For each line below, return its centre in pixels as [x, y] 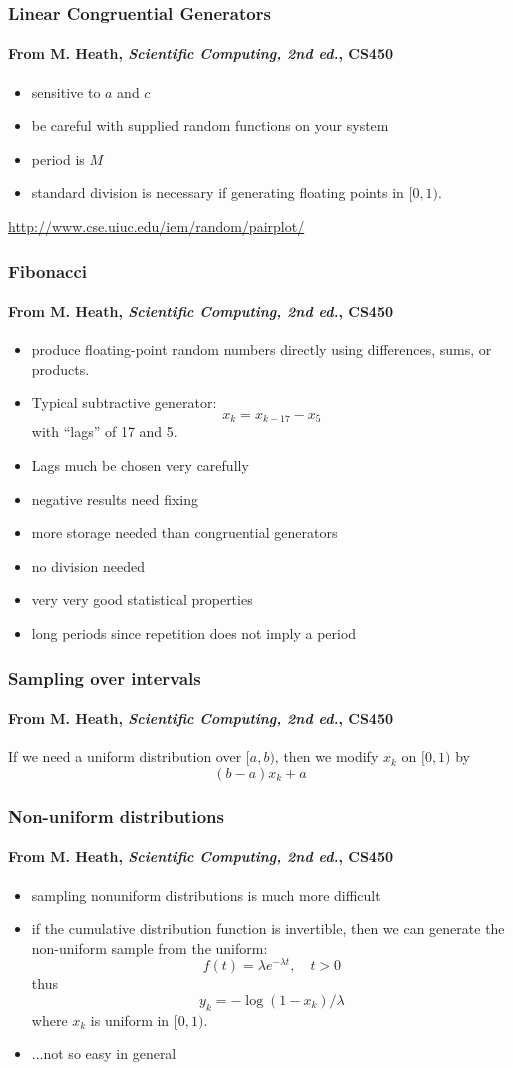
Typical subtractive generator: [124, 402]
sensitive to [66, 91]
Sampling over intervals [104, 677]
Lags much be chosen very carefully [140, 465]
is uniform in [130, 1019]
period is [58, 158]
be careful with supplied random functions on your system [210, 125]
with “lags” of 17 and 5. [104, 431]
